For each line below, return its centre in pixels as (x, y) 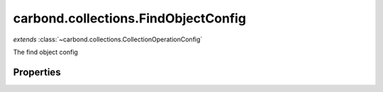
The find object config (45, 52)
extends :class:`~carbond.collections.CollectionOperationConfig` (108, 39)
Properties (37, 72)
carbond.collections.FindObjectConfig (129, 18)
